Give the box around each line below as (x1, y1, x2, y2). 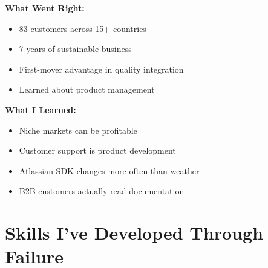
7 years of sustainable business (19, 42, 132, 55)
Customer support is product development (19, 144, 176, 157)
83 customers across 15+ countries (19, 22, 146, 34)
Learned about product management (19, 83, 155, 96)
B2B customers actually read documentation (19, 185, 185, 197)
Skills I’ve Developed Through (5, 220, 263, 245)
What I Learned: (5, 103, 76, 116)
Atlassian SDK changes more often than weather (19, 164, 200, 177)
